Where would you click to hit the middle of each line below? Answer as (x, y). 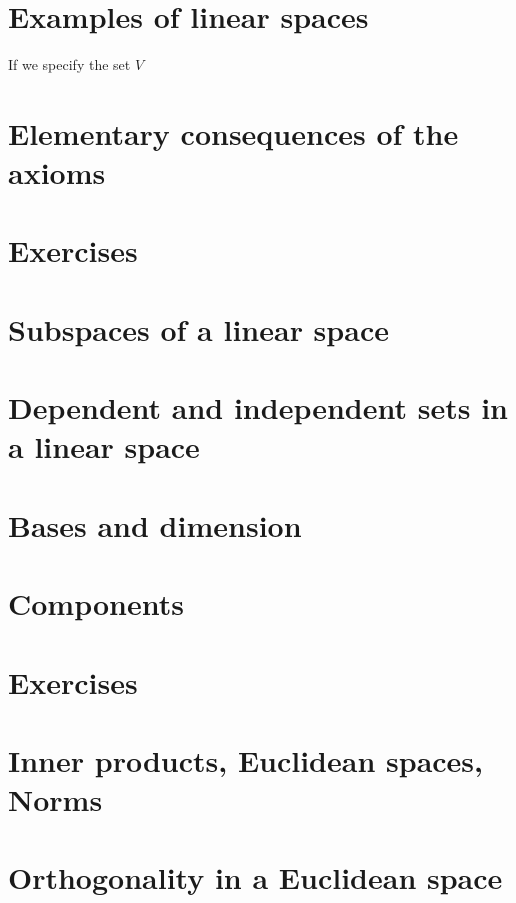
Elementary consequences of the (233, 132)
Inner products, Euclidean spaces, (245, 759)
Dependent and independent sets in (258, 407)
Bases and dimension (155, 524)
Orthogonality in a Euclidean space (255, 877)
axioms (57, 172)
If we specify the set (69, 64)
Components (96, 603)
